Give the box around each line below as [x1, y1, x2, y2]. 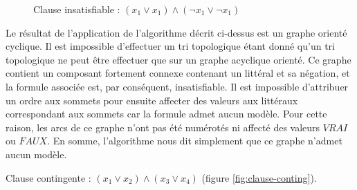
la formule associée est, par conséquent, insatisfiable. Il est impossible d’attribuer [6, 79, 349, 93]
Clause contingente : [6, 170, 91, 184]
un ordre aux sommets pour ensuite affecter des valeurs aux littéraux [6, 93, 298, 107]
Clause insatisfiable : [33, 2, 120, 16]
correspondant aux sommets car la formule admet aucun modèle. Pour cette [6, 106, 327, 121]
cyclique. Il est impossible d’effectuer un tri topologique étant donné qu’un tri [6, 39, 335, 53]
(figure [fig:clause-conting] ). [201, 170, 317, 184]
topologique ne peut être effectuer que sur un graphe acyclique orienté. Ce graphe [6, 52, 351, 66]
